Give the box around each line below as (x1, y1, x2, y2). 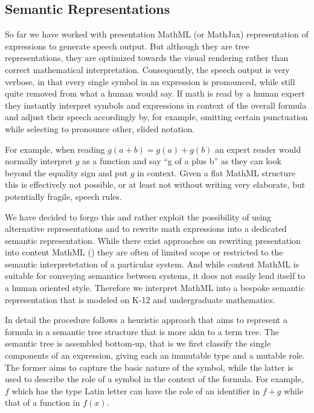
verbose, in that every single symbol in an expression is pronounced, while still (5, 75, 295, 88)
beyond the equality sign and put (5, 166, 128, 179)
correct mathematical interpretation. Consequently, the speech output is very (5, 63, 290, 75)
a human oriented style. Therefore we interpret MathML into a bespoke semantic (5, 281, 305, 294)
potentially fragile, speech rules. (5, 190, 122, 202)
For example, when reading (5, 142, 105, 155)
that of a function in (5, 396, 80, 409)
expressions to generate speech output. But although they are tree (5, 39, 249, 52)
